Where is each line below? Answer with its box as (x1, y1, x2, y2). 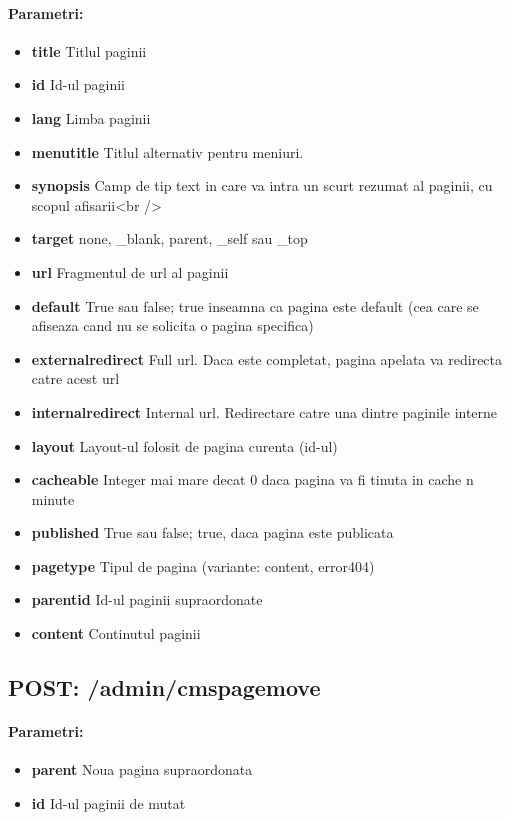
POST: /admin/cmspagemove (8, 672, 321, 703)
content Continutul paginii (31, 623, 201, 644)
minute (31, 488, 75, 509)
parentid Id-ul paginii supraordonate (31, 589, 263, 610)
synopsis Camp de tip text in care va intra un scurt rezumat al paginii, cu (31, 175, 493, 196)
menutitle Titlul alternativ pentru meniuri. (31, 141, 304, 162)
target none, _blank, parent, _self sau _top (31, 228, 308, 249)
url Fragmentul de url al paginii (31, 261, 229, 282)
